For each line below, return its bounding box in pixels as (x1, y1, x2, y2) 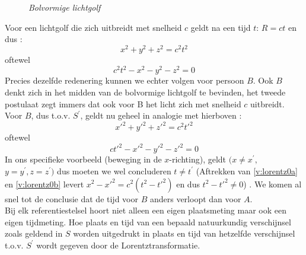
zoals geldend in (5, 227, 63, 240)
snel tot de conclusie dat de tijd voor (5, 192, 138, 205)
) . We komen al (243, 177, 302, 190)
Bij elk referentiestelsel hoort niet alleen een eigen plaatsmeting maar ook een (5, 204, 286, 216)
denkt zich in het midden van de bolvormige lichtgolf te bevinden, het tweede (5, 85, 286, 98)
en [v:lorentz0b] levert (5, 177, 84, 190)
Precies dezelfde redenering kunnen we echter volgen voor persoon (5, 74, 244, 87)
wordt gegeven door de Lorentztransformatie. (36, 238, 200, 251)
